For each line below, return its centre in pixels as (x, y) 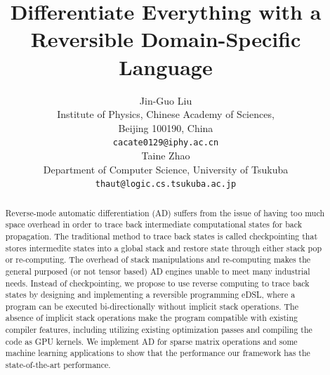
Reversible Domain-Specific (166, 39)
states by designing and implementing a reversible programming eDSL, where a (150, 295)
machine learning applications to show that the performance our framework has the (158, 353)
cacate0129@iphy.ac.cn (166, 143)
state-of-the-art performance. (58, 365)
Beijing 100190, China (166, 127)
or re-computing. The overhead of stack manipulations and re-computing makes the (158, 259)
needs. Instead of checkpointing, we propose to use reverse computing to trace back (157, 283)
